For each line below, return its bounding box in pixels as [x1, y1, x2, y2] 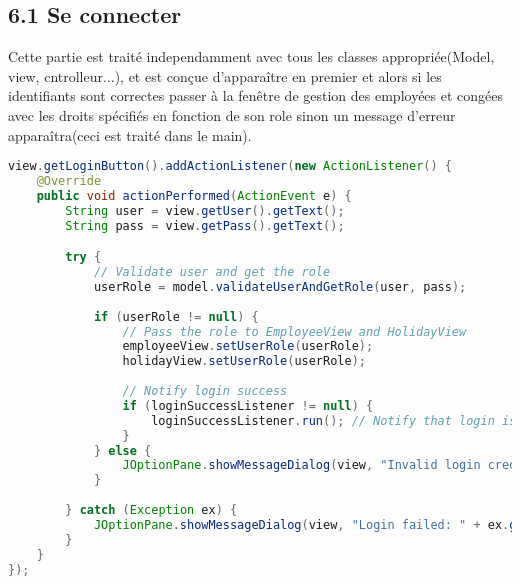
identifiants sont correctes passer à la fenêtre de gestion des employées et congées [8, 85, 504, 106]
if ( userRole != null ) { [93, 309, 259, 324]
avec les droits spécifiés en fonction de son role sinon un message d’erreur [8, 104, 456, 125]
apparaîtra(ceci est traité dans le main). [8, 124, 252, 145]
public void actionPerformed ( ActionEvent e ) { [36, 188, 352, 203]
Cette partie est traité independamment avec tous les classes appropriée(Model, [8, 46, 495, 67]
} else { [93, 443, 152, 458]
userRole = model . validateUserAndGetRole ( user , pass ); [93, 279, 467, 294]
